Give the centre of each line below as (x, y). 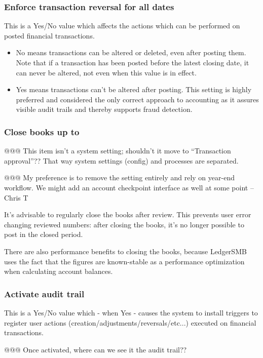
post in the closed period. (44, 234)
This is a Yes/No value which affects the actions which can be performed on (122, 26)
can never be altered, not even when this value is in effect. (106, 72)
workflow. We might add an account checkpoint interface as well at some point (126, 187)
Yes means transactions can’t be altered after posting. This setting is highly (134, 89)
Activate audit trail (44, 293)
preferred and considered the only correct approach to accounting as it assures (137, 99)
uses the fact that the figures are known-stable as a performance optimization (124, 261)
